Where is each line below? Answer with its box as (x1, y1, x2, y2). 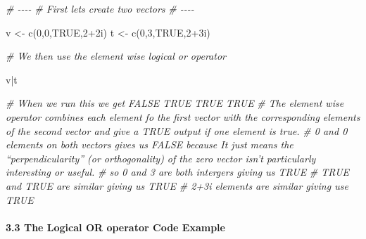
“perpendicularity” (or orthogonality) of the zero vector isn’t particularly (6, 150, 316, 165)
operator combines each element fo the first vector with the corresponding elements (6, 109, 360, 124)
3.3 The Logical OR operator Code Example (6, 219, 225, 234)
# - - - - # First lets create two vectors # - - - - (6, 1, 194, 15)
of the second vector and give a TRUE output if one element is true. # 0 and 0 (6, 123, 348, 138)
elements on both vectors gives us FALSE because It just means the (6, 137, 294, 152)
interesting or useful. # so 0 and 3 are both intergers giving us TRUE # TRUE (6, 164, 350, 179)
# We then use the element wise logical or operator (6, 49, 226, 63)
